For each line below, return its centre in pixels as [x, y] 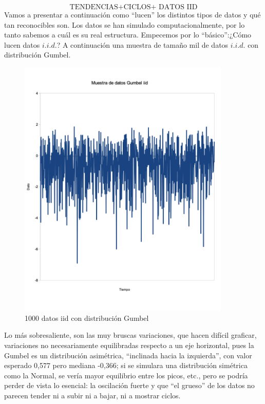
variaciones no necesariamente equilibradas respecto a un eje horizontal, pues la [129, 345]
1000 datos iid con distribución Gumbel [87, 318]
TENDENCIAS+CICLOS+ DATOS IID [134, 7]
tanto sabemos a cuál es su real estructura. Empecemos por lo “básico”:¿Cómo [128, 35]
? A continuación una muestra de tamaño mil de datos [143, 44]
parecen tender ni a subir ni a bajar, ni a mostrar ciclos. [92, 395]
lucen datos [22, 44]
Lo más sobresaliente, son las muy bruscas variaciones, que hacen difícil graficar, [130, 335]
